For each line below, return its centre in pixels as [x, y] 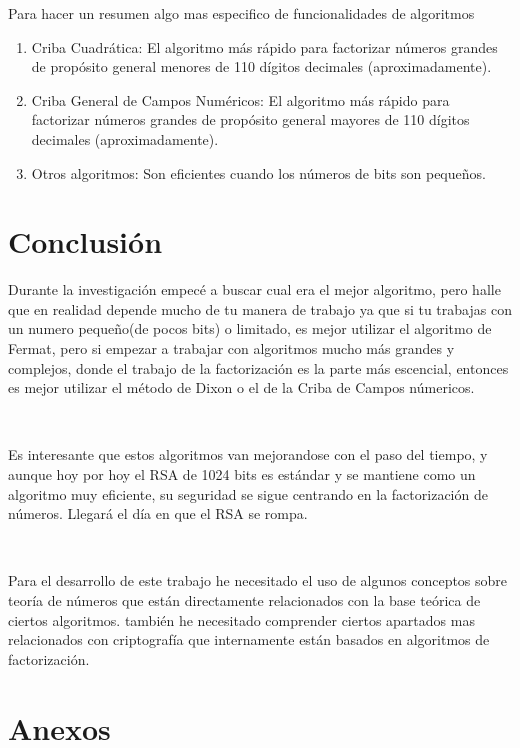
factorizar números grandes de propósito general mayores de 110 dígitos [250, 119]
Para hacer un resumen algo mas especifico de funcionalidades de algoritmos [241, 13]
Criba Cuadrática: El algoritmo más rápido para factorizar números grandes [264, 46]
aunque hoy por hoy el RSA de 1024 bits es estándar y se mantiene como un [242, 474]
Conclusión [85, 241]
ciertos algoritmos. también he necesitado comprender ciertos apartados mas [241, 619]
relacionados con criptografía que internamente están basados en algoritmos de [249, 639]
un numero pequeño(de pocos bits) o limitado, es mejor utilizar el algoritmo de [250, 328]
